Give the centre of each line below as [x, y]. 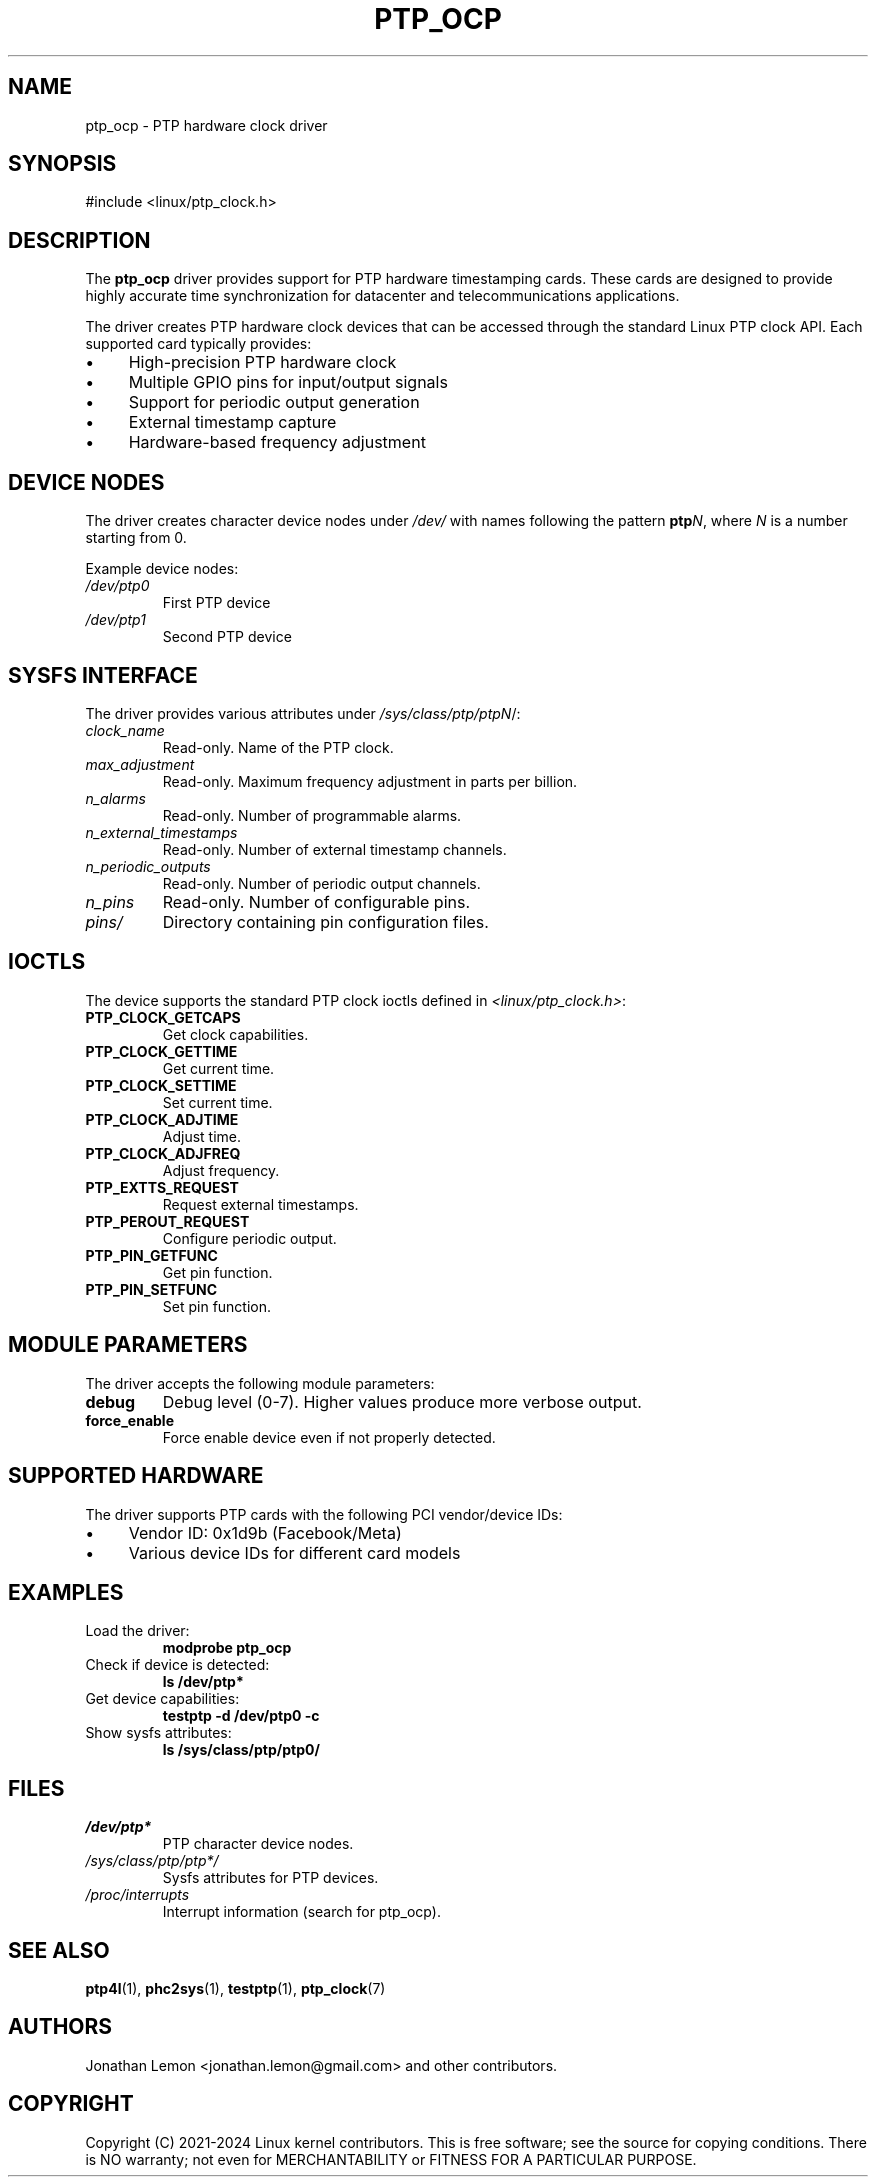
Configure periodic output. [249, 1238]
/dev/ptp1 [115, 620]
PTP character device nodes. [258, 1844]
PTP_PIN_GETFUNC [151, 1255]
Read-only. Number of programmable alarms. [312, 815]
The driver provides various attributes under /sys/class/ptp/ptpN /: [303, 713]
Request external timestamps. [260, 1204]
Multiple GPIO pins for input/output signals [288, 382]
